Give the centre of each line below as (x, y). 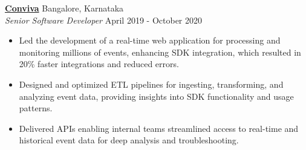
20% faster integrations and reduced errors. (99, 64)
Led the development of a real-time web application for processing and (150, 40)
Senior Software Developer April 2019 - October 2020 (103, 20)
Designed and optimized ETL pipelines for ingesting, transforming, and (151, 84)
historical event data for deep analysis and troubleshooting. (129, 140)
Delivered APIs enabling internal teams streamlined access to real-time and (159, 128)
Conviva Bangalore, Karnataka (64, 8)
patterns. (36, 108)
